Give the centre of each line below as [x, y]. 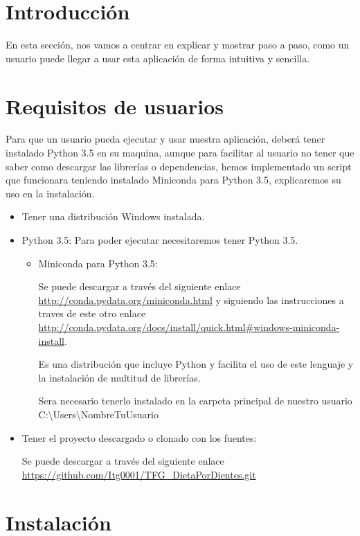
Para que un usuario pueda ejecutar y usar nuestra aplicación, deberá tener [165, 139]
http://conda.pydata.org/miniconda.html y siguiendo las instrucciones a [191, 300]
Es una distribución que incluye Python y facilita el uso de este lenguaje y [196, 364]
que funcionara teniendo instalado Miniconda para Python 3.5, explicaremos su [173, 180]
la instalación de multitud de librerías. [119, 377]
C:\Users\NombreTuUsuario [98, 414]
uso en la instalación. [50, 193]
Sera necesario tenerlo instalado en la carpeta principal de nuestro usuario [195, 401]
